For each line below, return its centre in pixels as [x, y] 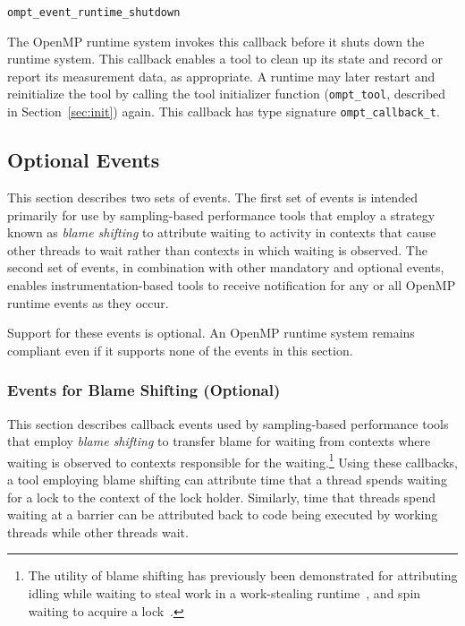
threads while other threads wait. [98, 532]
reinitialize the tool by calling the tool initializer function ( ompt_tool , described [227, 94]
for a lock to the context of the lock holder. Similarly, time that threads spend [222, 497]
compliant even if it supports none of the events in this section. [180, 350]
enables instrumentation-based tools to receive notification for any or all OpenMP [232, 284]
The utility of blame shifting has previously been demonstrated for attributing [243, 575]
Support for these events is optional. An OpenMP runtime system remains [211, 333]
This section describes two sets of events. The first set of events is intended [212, 197]
